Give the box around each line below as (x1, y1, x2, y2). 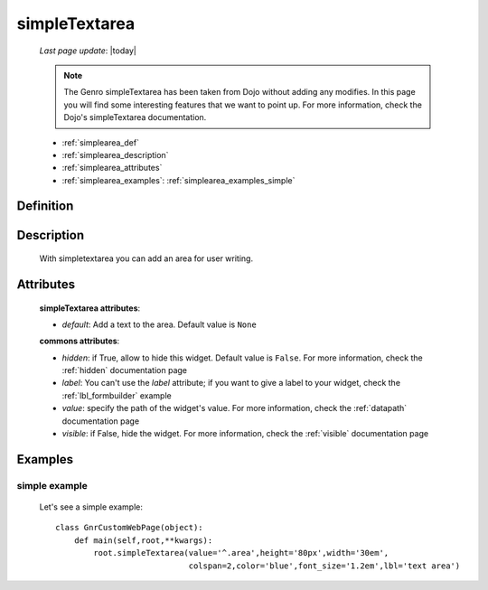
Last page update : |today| (39, 45, 137, 56)
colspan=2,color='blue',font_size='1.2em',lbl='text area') (188, 560, 461, 571)
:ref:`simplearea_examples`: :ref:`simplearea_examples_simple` (61, 174, 296, 185)
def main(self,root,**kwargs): (73, 535, 213, 546)
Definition (16, 199, 74, 214)
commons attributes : (39, 335, 120, 347)
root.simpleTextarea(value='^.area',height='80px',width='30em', (93, 548, 389, 558)
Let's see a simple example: (39, 501, 144, 512)
